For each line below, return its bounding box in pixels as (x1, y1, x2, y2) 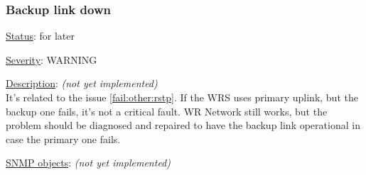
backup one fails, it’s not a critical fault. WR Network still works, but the (6, 103, 328, 118)
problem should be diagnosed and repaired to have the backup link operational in (6, 118, 360, 132)
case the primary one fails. (6, 131, 121, 146)
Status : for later (6, 28, 75, 43)
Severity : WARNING (6, 52, 97, 67)
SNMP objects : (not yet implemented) (6, 155, 171, 170)
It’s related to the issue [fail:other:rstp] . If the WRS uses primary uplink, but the (6, 90, 358, 104)
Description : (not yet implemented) (6, 76, 158, 91)
